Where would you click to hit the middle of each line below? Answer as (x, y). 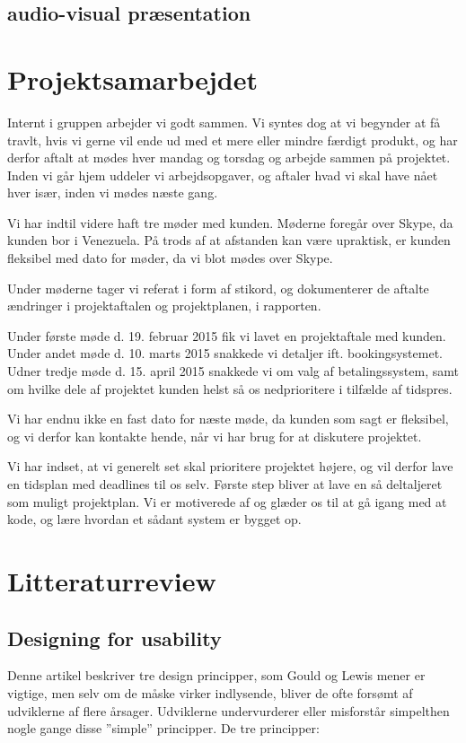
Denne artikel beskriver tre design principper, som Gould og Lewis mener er (216, 675)
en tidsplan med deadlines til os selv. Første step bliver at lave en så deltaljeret (225, 484)
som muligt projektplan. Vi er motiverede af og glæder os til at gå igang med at (227, 501)
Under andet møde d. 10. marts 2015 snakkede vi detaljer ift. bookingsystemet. (225, 353)
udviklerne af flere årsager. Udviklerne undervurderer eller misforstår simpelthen (229, 710)
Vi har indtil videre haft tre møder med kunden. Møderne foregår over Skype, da (230, 222)
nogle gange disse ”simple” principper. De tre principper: (163, 728)
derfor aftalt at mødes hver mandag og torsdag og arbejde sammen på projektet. (229, 157)
